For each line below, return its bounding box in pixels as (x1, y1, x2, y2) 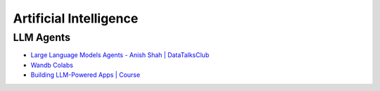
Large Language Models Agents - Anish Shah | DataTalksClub (30, 51, 210, 59)
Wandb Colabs (30, 61, 74, 69)
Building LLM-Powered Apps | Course (30, 71, 141, 79)
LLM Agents (13, 31, 70, 44)
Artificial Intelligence (13, 11, 139, 26)
